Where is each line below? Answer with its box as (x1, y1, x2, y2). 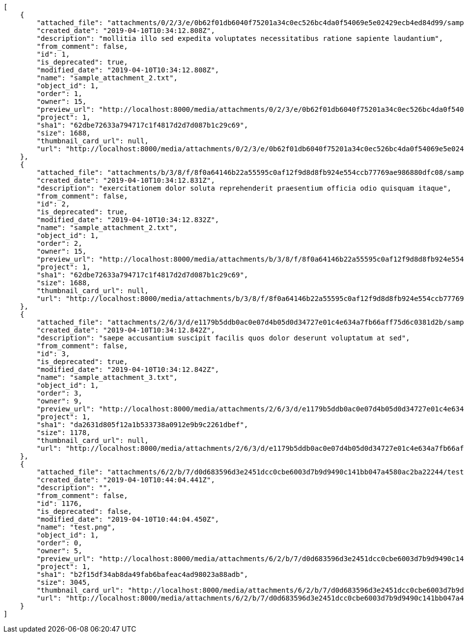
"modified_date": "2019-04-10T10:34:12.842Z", (36, 366, 219, 373)
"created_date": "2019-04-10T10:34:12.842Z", (36, 326, 215, 334)
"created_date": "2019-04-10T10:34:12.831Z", (36, 176, 215, 184)
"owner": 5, (36, 547, 83, 555)
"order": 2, (36, 239, 83, 247)
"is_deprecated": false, (36, 507, 132, 515)
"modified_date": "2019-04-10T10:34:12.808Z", (36, 66, 219, 74)
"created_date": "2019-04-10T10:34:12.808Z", (36, 27, 215, 34)
